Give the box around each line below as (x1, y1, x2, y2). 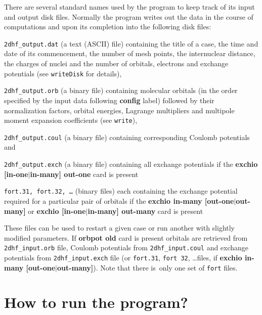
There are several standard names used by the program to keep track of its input (4, 2, 255, 12)
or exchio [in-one (28, 205, 86, 216)
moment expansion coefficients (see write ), (4, 115, 138, 125)
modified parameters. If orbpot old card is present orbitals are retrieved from (4, 232, 248, 243)
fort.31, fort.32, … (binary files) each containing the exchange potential (4, 186, 238, 196)
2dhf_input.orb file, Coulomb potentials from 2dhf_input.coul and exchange (4, 242, 249, 253)
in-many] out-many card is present (88, 205, 203, 216)
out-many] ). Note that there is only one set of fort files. (57, 262, 238, 273)
